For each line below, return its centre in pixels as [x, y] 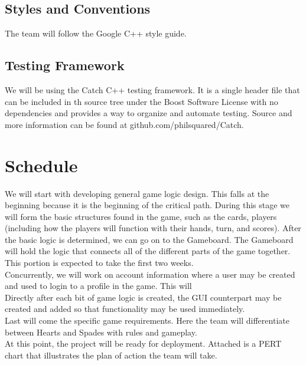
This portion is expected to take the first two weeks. [99, 263]
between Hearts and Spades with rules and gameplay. [101, 332]
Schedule [41, 165]
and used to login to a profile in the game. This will [98, 286]
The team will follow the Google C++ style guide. [96, 33]
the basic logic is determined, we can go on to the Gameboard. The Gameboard [149, 239]
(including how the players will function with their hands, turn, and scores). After [153, 228]
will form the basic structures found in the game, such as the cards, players [141, 216]
